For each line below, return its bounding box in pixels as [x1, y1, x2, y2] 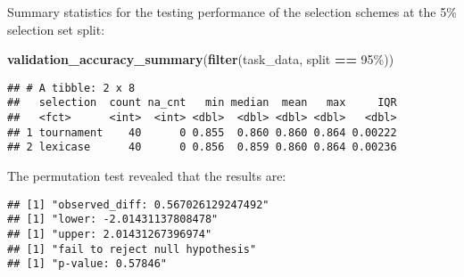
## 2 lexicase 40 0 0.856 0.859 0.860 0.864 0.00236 [7, 141, 397, 154]
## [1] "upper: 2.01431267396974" [7, 227, 212, 240]
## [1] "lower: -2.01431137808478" [7, 213, 219, 226]
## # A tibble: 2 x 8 [7, 81, 136, 94]
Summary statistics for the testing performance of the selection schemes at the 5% [7, 3, 457, 20]
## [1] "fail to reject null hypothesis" [7, 242, 257, 256]
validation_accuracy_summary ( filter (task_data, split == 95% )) [7, 50, 394, 69]
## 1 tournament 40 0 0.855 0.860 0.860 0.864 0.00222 [7, 126, 397, 139]
